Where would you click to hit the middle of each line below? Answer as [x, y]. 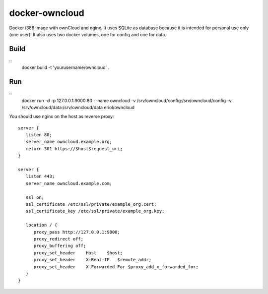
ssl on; [35, 197]
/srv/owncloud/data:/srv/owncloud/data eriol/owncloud [78, 107]
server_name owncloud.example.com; [69, 183]
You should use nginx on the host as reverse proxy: [62, 117]
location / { [41, 225]
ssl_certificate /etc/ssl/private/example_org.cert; [91, 204]
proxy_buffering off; [60, 246]
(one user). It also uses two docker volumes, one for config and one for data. [88, 34]
